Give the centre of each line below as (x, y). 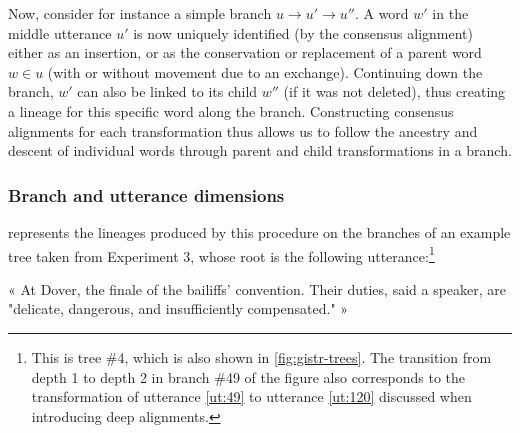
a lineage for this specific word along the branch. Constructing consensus (231, 110)
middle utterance (60, 32)
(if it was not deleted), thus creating (394, 91)
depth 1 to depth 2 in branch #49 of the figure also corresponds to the (248, 376)
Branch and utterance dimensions (146, 194)
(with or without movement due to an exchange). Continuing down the (265, 71)
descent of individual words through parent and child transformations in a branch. (260, 150)
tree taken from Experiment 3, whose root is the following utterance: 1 (221, 254)
